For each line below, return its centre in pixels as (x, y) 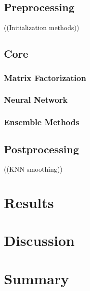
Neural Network (36, 100)
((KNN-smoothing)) (33, 169)
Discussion (39, 240)
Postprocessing (42, 149)
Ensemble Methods (42, 122)
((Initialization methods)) (42, 27)
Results (29, 202)
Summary (37, 278)
